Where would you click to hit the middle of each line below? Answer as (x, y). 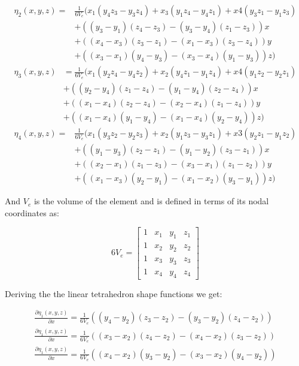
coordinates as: (32, 212)
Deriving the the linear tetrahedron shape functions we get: (114, 293)
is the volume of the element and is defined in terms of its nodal (151, 201)
